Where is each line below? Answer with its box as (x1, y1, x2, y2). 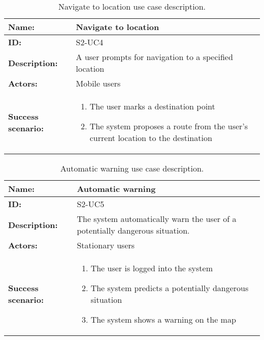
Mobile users (76, 77, 121, 89)
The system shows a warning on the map (90, 314, 236, 325)
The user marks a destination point (89, 100, 215, 112)
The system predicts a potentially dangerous (90, 282, 249, 294)
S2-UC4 (76, 36, 104, 48)
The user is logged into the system (90, 262, 213, 274)
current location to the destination (89, 132, 212, 144)
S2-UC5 (77, 198, 105, 210)
